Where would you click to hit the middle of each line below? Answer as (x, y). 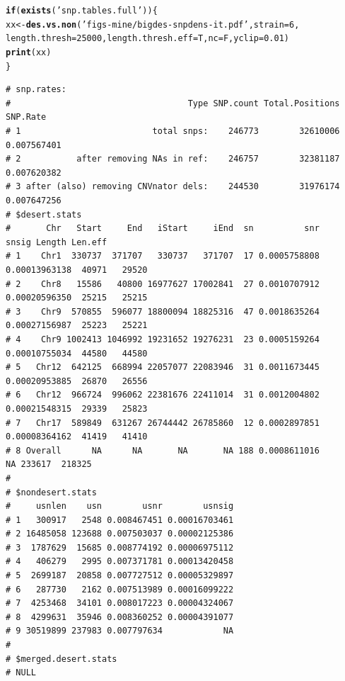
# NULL (21, 673)
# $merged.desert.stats (62, 659)
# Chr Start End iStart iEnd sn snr (163, 229)
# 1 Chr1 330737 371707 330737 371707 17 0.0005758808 (163, 256)
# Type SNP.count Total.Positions (173, 103)
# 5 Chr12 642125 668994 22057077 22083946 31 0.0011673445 (163, 367)
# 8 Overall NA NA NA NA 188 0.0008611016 (163, 450)
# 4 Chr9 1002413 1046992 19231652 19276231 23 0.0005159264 (163, 339)
